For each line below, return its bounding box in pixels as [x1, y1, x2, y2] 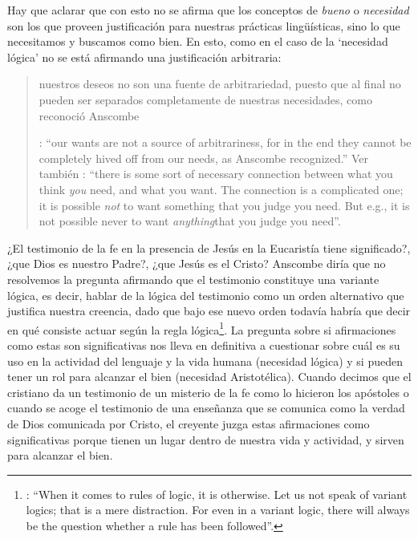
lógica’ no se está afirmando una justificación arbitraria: [7, 48, 282, 65]
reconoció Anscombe [39, 107, 140, 124]
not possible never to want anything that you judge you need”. [39, 213, 341, 229]
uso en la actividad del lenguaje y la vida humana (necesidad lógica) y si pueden [7, 352, 403, 369]
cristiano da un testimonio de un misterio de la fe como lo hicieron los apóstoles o [7, 383, 409, 400]
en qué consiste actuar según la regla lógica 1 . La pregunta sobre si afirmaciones [7, 318, 396, 338]
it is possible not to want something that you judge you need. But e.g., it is [39, 197, 410, 213]
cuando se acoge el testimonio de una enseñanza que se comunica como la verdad [7, 399, 405, 416]
